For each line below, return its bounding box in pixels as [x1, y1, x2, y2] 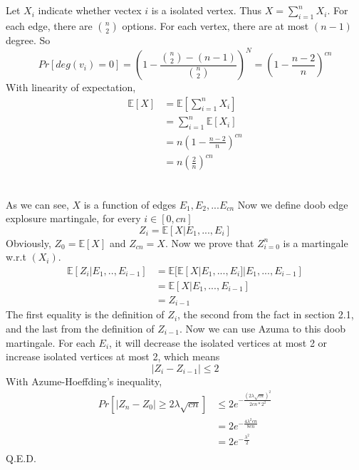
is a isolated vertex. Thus [151, 3, 262, 18]
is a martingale [283, 235, 348, 250]
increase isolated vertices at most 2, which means [6, 349, 220, 364]
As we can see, [6, 197, 69, 211]
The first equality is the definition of [6, 307, 165, 322]
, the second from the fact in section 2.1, [177, 307, 354, 322]
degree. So [6, 32, 51, 47]
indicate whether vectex [38, 3, 142, 18]
